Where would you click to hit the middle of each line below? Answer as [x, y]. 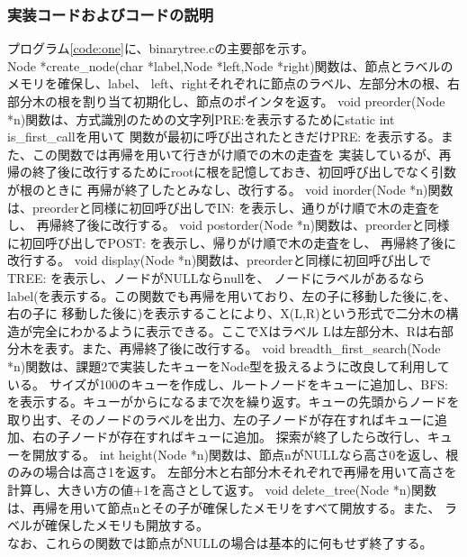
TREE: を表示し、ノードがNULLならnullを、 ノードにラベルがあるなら [216, 277]
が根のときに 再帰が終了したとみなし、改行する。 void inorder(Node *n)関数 [230, 189]
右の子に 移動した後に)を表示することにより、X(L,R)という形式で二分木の [227, 313]
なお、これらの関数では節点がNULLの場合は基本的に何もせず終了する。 [220, 542]
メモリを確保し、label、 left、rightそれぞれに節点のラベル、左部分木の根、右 [233, 83]
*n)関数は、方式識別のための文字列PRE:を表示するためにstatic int [201, 119]
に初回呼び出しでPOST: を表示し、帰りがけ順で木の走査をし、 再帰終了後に [232, 242]
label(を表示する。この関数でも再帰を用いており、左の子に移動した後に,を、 [232, 295]
